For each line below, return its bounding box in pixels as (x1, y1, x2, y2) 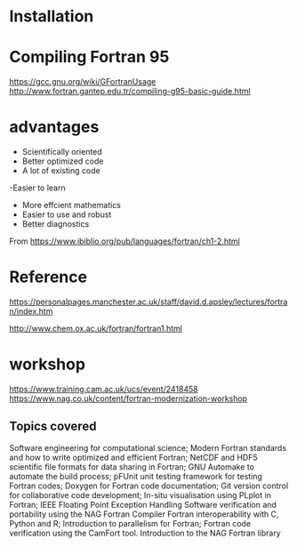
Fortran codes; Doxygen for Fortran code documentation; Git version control (9, 480, 289, 491)
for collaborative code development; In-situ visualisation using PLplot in (9, 489, 271, 500)
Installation (9, 6, 94, 27)
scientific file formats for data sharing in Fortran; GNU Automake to (9, 461, 255, 472)
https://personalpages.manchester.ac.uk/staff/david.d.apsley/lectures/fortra (9, 296, 288, 307)
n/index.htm (9, 306, 53, 317)
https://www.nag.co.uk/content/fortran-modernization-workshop (9, 393, 247, 404)
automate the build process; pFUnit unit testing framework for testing (9, 471, 262, 481)
